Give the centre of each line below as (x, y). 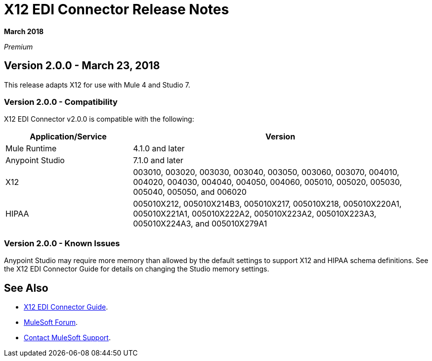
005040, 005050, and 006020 (190, 192)
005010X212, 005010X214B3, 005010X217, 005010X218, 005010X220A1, (267, 204)
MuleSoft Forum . (51, 322)
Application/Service (68, 137)
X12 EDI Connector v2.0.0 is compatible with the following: (99, 119)
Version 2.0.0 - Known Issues (62, 243)
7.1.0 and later (158, 160)
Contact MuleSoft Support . (67, 337)
